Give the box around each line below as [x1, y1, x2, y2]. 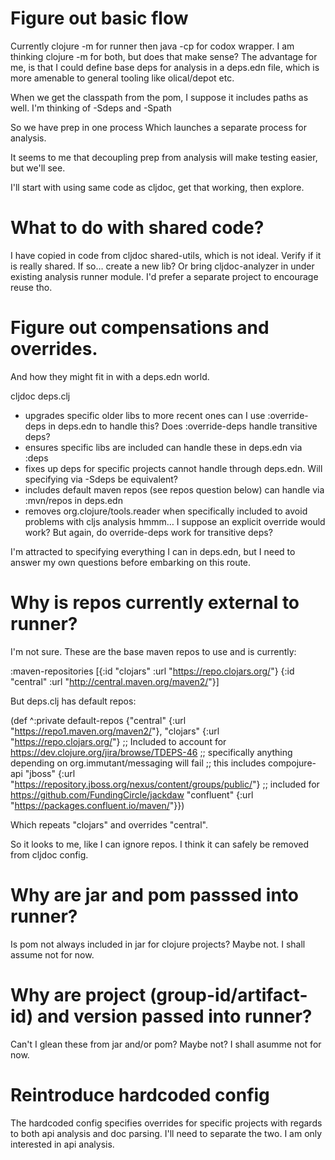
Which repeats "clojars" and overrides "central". [10, 818, 208, 831]
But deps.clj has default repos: [10, 695, 137, 707]
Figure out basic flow [10, 7, 189, 30]
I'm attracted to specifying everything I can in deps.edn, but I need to [10, 545, 296, 557]
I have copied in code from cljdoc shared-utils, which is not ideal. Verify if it [10, 249, 322, 261]
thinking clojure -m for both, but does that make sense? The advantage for [10, 50, 318, 62]
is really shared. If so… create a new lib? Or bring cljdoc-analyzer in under [10, 260, 315, 272]
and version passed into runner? [36, 1005, 313, 1027]
